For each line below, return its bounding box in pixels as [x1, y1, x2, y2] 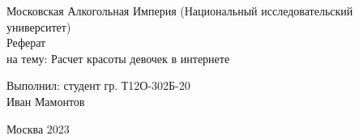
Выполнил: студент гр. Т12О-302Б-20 [6, 77, 190, 94]
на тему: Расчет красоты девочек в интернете [6, 49, 230, 66]
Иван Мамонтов [6, 92, 85, 109]
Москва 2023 [6, 120, 70, 137]
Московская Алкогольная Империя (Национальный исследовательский [6, 2, 353, 19]
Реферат [6, 34, 46, 51]
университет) [6, 18, 71, 35]
